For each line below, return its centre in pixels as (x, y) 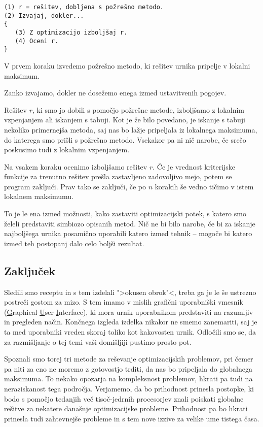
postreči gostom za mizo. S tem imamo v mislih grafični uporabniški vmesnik (124, 302)
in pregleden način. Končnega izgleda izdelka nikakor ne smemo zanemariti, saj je (131, 322)
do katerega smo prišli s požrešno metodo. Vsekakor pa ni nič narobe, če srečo (125, 139)
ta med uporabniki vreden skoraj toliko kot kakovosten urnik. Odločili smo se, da (130, 332)
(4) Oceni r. (37, 41)
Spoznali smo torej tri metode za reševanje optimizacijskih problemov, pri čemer (129, 359)
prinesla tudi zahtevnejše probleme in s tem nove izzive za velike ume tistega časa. (132, 418)
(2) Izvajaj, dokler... (44, 15)
